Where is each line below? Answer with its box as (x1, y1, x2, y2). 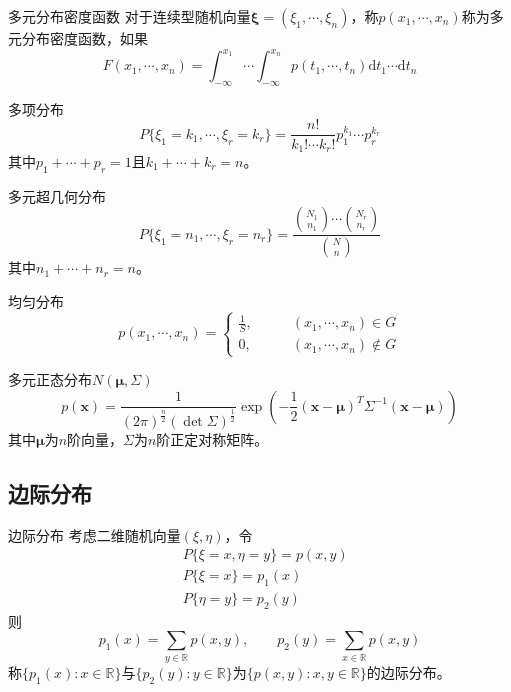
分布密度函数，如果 (21, 28, 148, 48)
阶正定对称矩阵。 (156, 428, 269, 449)
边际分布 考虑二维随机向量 (8, 524, 181, 545)
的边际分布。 (366, 661, 451, 682)
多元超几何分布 (8, 185, 106, 206)
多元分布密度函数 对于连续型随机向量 (8, 6, 251, 26)
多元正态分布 (8, 369, 92, 390)
